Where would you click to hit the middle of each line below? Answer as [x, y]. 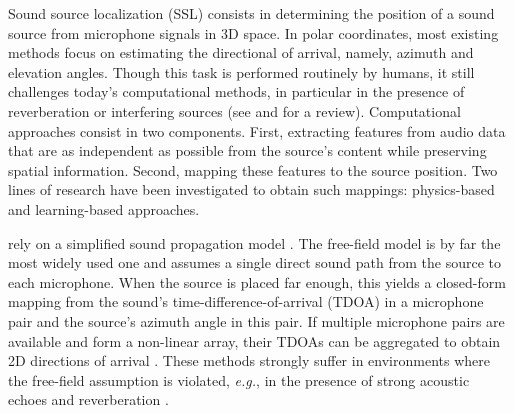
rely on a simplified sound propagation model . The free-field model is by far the [254, 242]
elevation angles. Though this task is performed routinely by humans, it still [241, 71]
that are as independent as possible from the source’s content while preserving [247, 150]
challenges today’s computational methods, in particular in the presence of [236, 91]
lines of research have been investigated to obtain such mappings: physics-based [251, 189]
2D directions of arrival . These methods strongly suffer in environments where [249, 360]
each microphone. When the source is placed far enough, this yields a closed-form [257, 281]
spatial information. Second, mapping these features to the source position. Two [253, 169]
